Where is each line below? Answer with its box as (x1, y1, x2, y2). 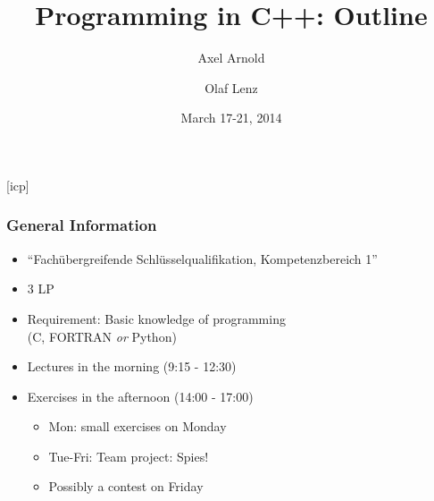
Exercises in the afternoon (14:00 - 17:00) (27, 386, 254, 405)
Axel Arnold (197, 48, 265, 67)
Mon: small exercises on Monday (48, 417, 227, 436)
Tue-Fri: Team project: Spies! (48, 446, 209, 465)
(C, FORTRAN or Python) (27, 327, 177, 345)
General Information (6, 214, 157, 236)
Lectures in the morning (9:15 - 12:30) (27, 357, 237, 376)
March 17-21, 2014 (180, 108, 282, 127)
